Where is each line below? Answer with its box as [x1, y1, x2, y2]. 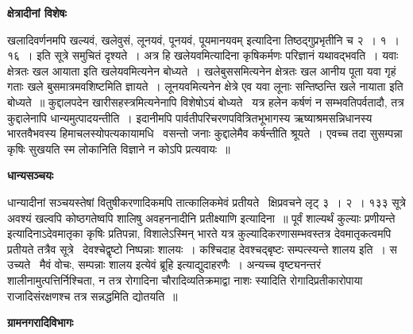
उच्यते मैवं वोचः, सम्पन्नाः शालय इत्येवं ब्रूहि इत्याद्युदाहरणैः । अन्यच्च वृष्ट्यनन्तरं [7, 256, 322, 273]
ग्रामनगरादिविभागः [7, 314, 74, 331]
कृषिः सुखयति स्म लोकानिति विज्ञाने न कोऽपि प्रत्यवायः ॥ [7, 140, 230, 157]
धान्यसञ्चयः [7, 167, 54, 184]
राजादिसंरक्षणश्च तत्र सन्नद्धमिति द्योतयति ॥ [7, 287, 178, 304]
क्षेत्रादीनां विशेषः [7, 5, 67, 21]
